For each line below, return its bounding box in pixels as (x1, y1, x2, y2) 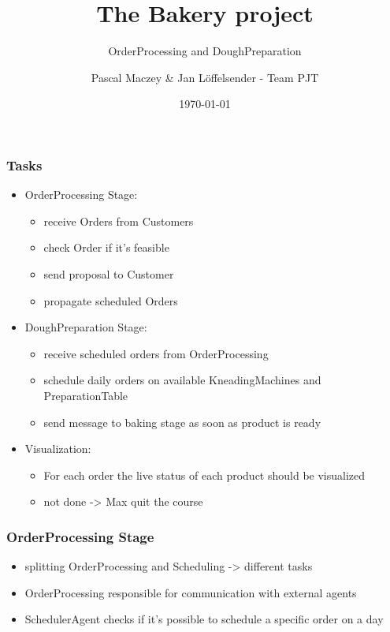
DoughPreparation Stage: (24, 319, 147, 335)
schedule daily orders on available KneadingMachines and (43, 372, 321, 388)
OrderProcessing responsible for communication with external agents (24, 584, 357, 600)
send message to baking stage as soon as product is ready (43, 413, 321, 430)
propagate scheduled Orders (43, 292, 178, 309)
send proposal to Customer (43, 265, 174, 282)
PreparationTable (43, 387, 128, 403)
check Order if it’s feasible (43, 239, 169, 256)
